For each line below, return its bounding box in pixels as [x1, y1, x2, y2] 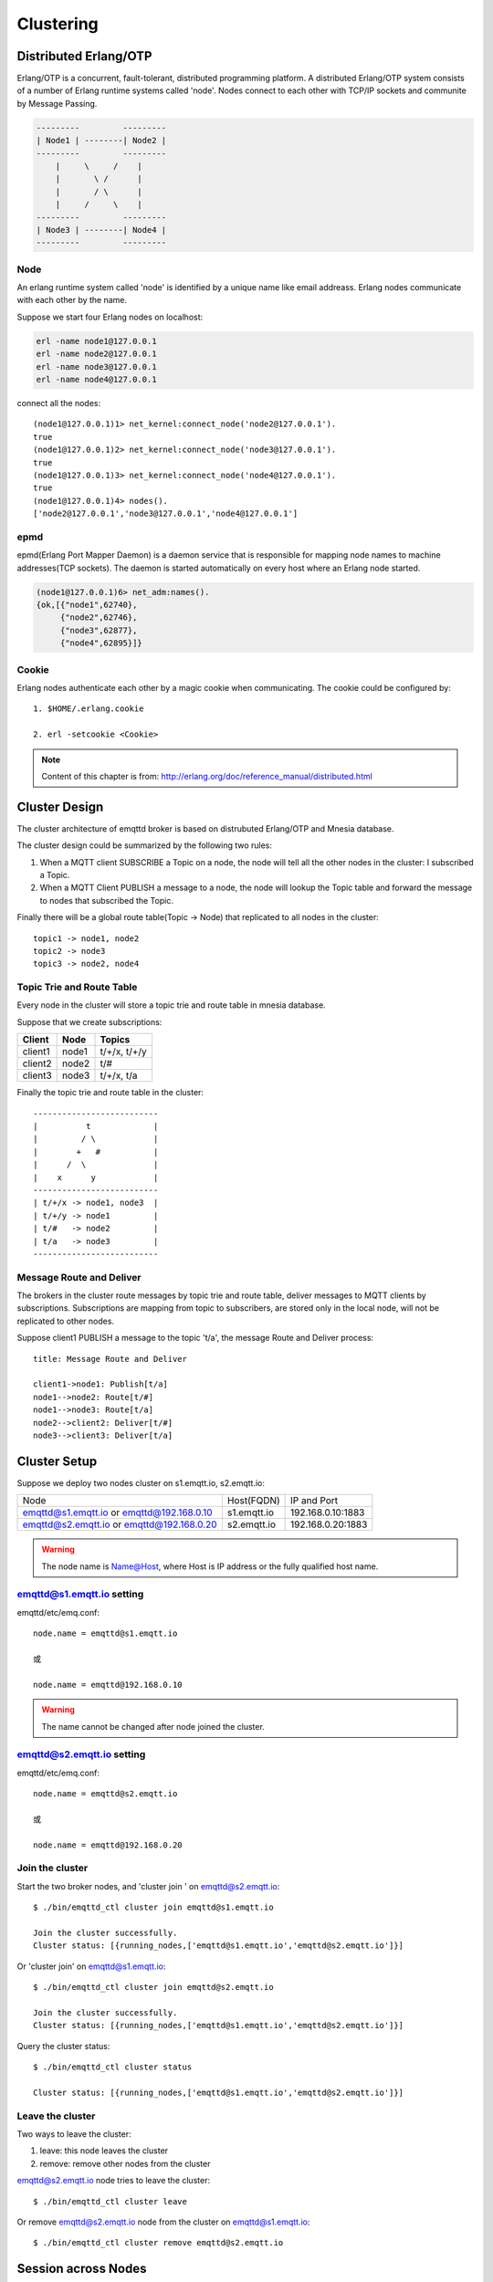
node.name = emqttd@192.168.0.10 [33, 1680, 183, 1690]
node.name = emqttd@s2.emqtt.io [33, 1789, 178, 1799]
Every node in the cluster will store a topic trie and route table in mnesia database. [16, 1000, 326, 1010]
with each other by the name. [16, 295, 128, 306]
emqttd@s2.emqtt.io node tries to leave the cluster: [16, 2175, 210, 2186]
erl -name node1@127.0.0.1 [36, 336, 157, 346]
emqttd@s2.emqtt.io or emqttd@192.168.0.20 [22, 1518, 217, 1531]
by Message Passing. [16, 98, 98, 109]
